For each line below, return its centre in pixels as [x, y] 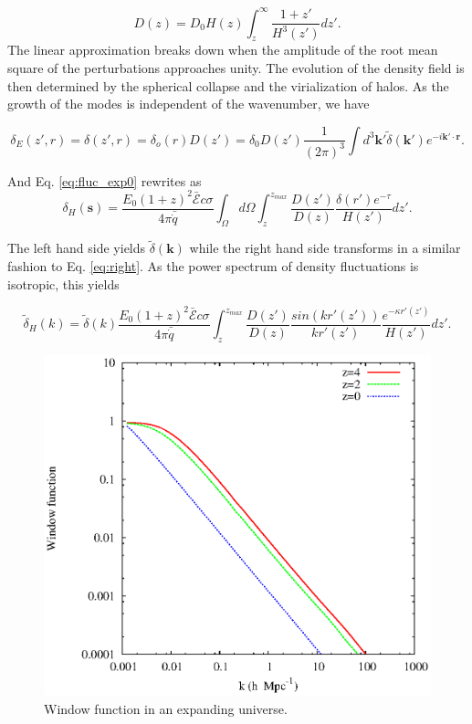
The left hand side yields [77, 248]
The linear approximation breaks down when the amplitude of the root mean [223, 50]
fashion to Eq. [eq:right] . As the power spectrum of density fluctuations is [213, 265]
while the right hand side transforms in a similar [325, 248]
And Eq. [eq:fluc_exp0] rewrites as [105, 180]
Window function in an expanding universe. [166, 708]
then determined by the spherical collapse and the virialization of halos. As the [228, 85]
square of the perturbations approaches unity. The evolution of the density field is [236, 68]
